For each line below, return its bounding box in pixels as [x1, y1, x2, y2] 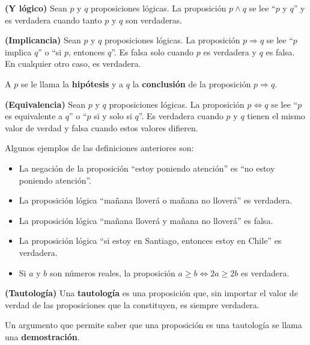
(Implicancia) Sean [5, 34, 81, 46]
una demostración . [5, 330, 80, 343]
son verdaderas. [125, 13, 183, 26]
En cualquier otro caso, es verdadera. [5, 57, 141, 70]
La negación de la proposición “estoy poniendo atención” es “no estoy [19, 161, 275, 174]
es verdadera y [203, 45, 257, 58]
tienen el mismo [247, 110, 305, 122]
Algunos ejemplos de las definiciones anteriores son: [5, 141, 194, 154]
